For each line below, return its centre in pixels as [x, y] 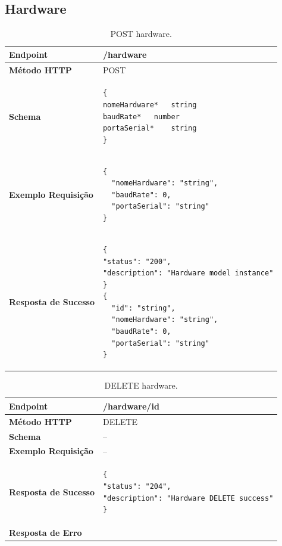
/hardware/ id [131, 406]
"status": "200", [137, 261]
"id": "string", [143, 308]
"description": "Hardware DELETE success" [188, 498]
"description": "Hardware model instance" [188, 273]
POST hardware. [141, 34]
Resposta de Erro [46, 532]
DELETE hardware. [141, 385]
